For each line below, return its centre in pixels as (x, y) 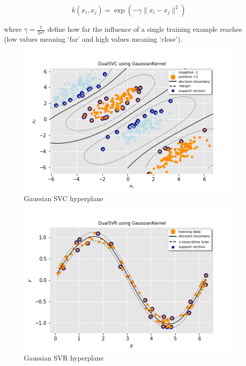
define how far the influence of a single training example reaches (145, 29)
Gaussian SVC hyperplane (64, 198)
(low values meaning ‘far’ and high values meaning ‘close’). (93, 39)
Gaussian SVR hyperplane (64, 357)
